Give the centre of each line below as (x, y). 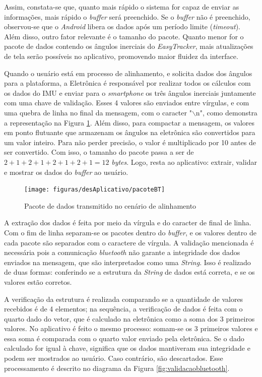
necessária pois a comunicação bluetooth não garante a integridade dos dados (122, 252)
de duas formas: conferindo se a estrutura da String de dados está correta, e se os (129, 272)
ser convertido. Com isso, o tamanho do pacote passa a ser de (99, 152)
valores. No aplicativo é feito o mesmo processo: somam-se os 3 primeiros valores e (131, 328)
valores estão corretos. (38, 281)
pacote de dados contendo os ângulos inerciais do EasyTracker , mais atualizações (129, 46)
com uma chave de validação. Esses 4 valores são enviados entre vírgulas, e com (127, 103)
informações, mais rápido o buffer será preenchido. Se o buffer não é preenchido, (127, 16)
